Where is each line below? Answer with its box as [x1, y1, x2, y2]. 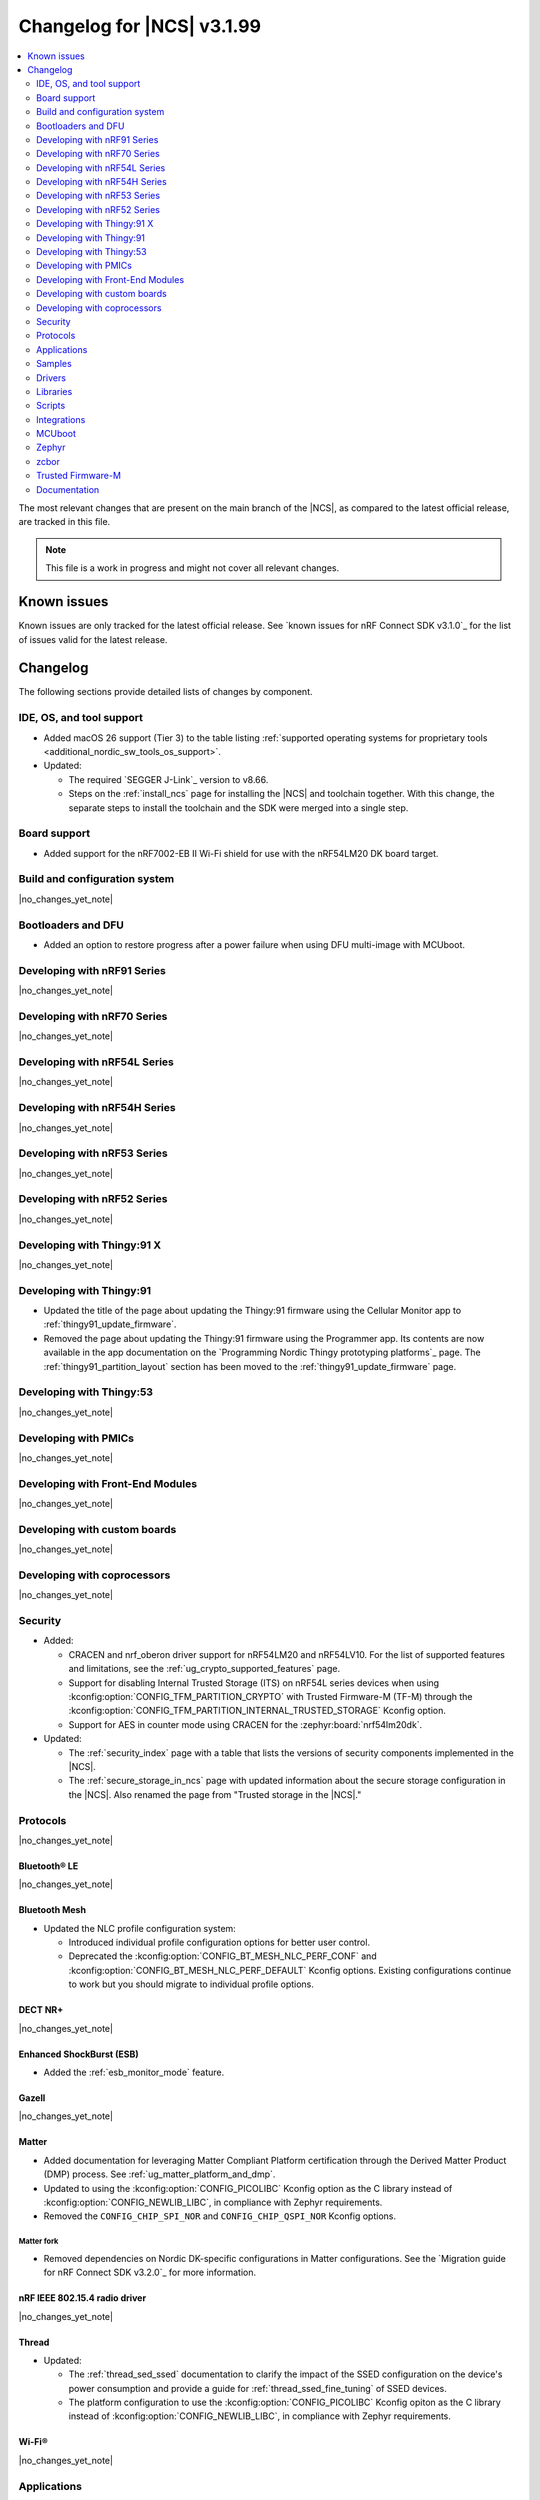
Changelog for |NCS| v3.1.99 [18, 15, 262, 37]
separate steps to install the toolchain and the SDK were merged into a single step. [68, 801, 409, 814]
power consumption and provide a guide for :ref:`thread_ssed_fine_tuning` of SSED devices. [68, 2382, 447, 2394]
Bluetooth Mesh [18, 1904, 87, 1916]
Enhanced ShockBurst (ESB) [18, 2048, 139, 2060]
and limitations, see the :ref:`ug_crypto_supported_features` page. [68, 1663, 341, 1675]
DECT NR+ [18, 2004, 64, 2016]
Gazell [18, 2092, 46, 2104]
